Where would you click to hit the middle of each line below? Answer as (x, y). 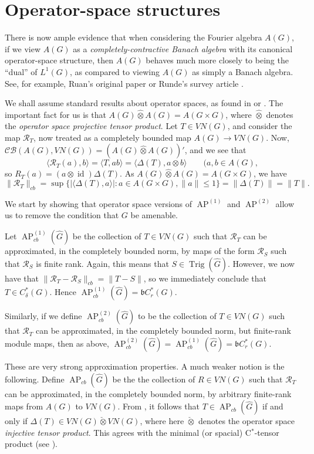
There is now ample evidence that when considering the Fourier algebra (134, 37)
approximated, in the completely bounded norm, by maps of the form (130, 251)
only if (16, 421)
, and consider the (260, 126)
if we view (23, 48)
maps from (24, 406)
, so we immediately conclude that (205, 278)
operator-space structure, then (59, 60)
